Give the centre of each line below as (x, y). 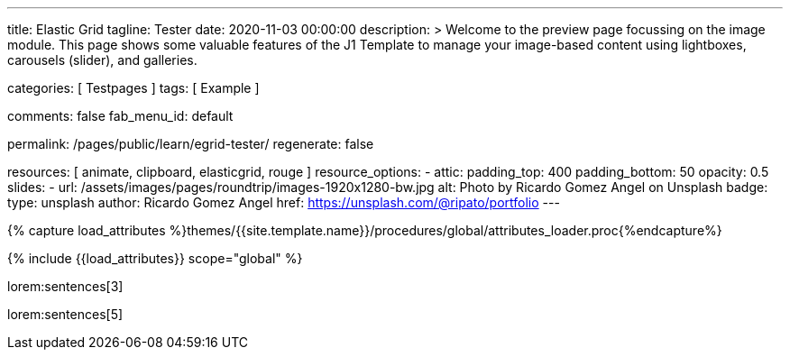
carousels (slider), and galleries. (102, 60)
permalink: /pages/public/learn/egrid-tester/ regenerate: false (191, 144)
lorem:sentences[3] (65, 286)
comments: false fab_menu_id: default (120, 116)
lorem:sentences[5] (65, 314)
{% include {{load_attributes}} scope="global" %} (155, 258)
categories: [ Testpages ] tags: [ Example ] (133, 88)
